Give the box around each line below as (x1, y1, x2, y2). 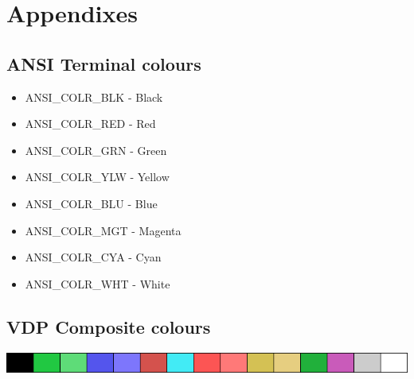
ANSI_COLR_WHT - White (25, 275, 170, 292)
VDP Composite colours (6, 314, 211, 338)
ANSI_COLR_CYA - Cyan (25, 249, 162, 265)
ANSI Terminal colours (6, 51, 201, 75)
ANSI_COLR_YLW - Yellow (25, 168, 170, 185)
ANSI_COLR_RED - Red (25, 115, 156, 132)
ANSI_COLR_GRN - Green (25, 141, 167, 158)
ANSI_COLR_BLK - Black (25, 88, 163, 105)
